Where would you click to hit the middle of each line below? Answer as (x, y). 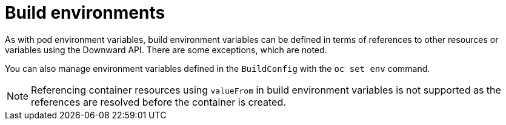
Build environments (85, 13)
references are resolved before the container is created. (158, 102)
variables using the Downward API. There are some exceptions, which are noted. (166, 50)
